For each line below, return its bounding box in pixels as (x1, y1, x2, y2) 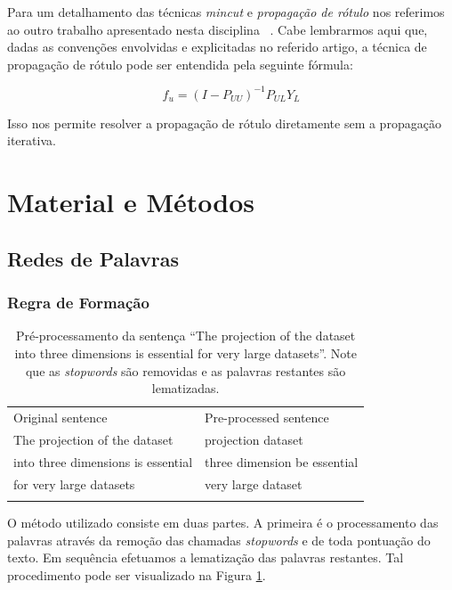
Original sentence (13, 408, 108, 427)
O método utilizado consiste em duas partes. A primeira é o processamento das (7, 512, 439, 531)
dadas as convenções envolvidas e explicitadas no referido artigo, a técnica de (7, 37, 427, 56)
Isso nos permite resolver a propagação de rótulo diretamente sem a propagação (7, 113, 441, 132)
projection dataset (205, 430, 303, 448)
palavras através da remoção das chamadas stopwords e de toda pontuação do (7, 530, 431, 549)
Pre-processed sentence (205, 408, 329, 427)
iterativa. (7, 131, 56, 150)
